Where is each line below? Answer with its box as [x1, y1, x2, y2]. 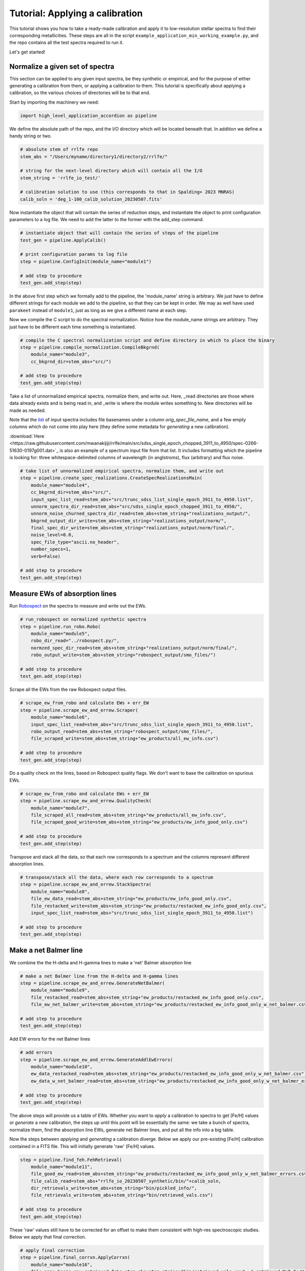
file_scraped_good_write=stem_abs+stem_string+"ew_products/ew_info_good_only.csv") [30, 819, 249, 825]
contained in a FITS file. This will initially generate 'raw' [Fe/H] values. [9, 1143, 156, 1149]
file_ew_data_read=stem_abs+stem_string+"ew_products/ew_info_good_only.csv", [30, 896, 232, 902]
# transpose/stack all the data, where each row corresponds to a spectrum [20, 874, 213, 880]
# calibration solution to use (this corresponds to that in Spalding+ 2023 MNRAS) [20, 189, 235, 195]
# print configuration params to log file [20, 252, 128, 257]
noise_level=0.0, [30, 532, 74, 538]
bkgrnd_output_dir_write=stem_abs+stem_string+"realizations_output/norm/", [30, 518, 227, 524]
